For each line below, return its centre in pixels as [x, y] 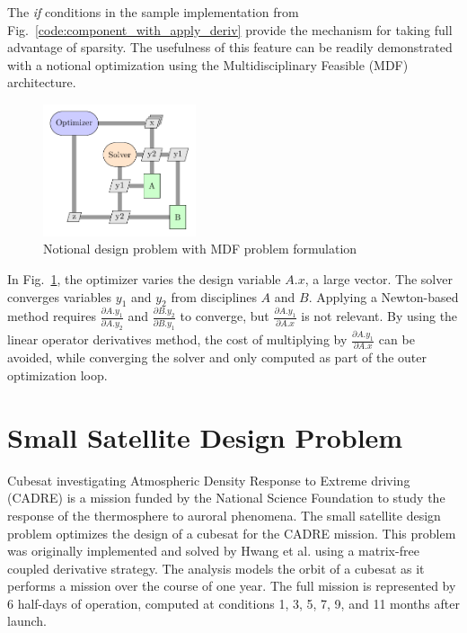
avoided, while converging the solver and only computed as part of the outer [217, 357]
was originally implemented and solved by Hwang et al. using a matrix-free [213, 551]
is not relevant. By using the [379, 316]
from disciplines [214, 296]
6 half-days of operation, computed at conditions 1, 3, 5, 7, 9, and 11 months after [233, 603]
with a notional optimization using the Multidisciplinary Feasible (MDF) [208, 64]
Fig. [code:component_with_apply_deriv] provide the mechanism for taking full [230, 29]
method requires [52, 316]
